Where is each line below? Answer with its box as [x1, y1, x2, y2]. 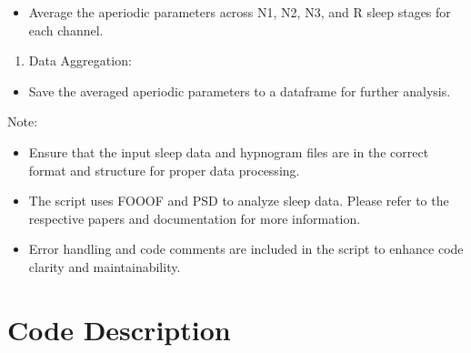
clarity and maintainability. [28, 257, 181, 276]
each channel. [28, 20, 104, 39]
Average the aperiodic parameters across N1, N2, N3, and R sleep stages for [28, 3, 451, 21]
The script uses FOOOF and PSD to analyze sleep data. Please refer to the [28, 191, 449, 210]
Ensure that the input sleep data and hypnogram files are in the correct [28, 142, 429, 161]
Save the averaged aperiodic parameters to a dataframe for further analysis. [28, 81, 451, 100]
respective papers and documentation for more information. [28, 208, 361, 227]
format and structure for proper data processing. [28, 160, 300, 179]
